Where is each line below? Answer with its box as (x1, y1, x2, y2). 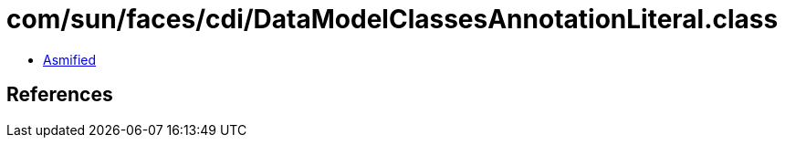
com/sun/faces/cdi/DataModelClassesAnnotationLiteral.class (6, 4, 779, 35)
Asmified (43, 51, 97, 67)
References (6, 83, 113, 107)
